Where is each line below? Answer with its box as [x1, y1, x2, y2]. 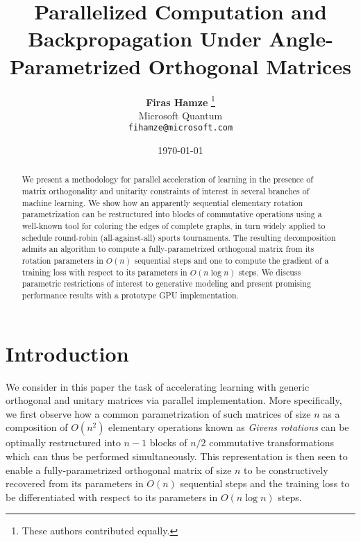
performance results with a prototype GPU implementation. [22, 289, 239, 300]
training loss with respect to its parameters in [22, 266, 187, 278]
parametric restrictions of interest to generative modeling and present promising [22, 278, 311, 289]
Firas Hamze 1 [146, 92, 215, 109]
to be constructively [244, 462, 328, 477]
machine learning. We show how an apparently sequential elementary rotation [22, 196, 303, 208]
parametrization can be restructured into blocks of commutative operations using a [22, 208, 322, 220]
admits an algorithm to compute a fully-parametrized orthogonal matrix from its [22, 243, 314, 255]
